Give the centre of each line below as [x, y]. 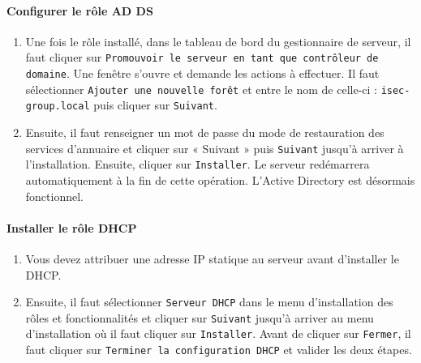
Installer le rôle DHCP [72, 227]
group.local [58, 107]
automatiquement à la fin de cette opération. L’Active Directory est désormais [220, 179]
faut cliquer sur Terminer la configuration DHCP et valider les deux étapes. [219, 350]
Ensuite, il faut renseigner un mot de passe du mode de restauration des [205, 132]
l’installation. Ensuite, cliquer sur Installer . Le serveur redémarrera [198, 164]
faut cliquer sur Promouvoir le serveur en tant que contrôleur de [202, 57]
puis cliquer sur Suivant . [155, 105]
